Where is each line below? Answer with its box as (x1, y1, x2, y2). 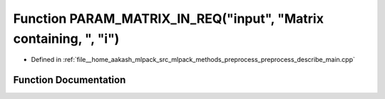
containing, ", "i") (13, 31, 120, 46)
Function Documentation (13, 74, 126, 86)
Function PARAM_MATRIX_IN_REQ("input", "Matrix (13, 11, 324, 26)
